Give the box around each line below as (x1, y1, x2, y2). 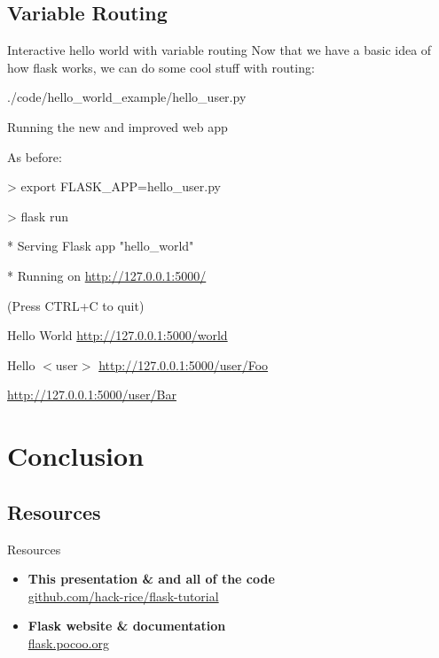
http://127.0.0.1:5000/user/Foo (98, 355, 269, 374)
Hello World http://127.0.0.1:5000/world (7, 326, 228, 344)
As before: (7, 147, 62, 166)
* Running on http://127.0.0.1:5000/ (7, 266, 207, 284)
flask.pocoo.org (27, 633, 109, 652)
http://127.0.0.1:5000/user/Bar (7, 385, 176, 404)
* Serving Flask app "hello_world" (7, 236, 194, 255)
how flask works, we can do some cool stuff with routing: (7, 58, 315, 76)
